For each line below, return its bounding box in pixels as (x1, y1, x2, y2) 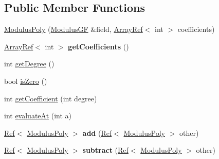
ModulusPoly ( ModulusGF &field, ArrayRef (4, 24, 143, 34)
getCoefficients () (68, 41, 129, 51)
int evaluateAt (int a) (4, 110, 72, 121)
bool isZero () (4, 75, 47, 86)
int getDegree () (4, 58, 54, 69)
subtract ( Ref (82, 145, 129, 155)
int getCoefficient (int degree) (4, 93, 97, 103)
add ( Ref (82, 127, 112, 138)
